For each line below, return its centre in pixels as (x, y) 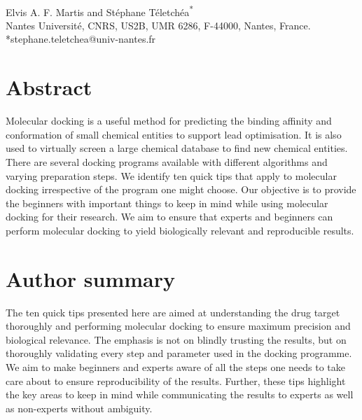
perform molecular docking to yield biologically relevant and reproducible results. (180, 230)
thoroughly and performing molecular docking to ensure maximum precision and (178, 326)
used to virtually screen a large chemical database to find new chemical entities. (177, 148)
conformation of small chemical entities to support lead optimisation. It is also (174, 134)
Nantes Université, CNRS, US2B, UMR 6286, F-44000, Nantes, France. (158, 25)
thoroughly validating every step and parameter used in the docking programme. (179, 353)
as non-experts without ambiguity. (79, 408)
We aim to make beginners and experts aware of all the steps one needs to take (175, 367)
